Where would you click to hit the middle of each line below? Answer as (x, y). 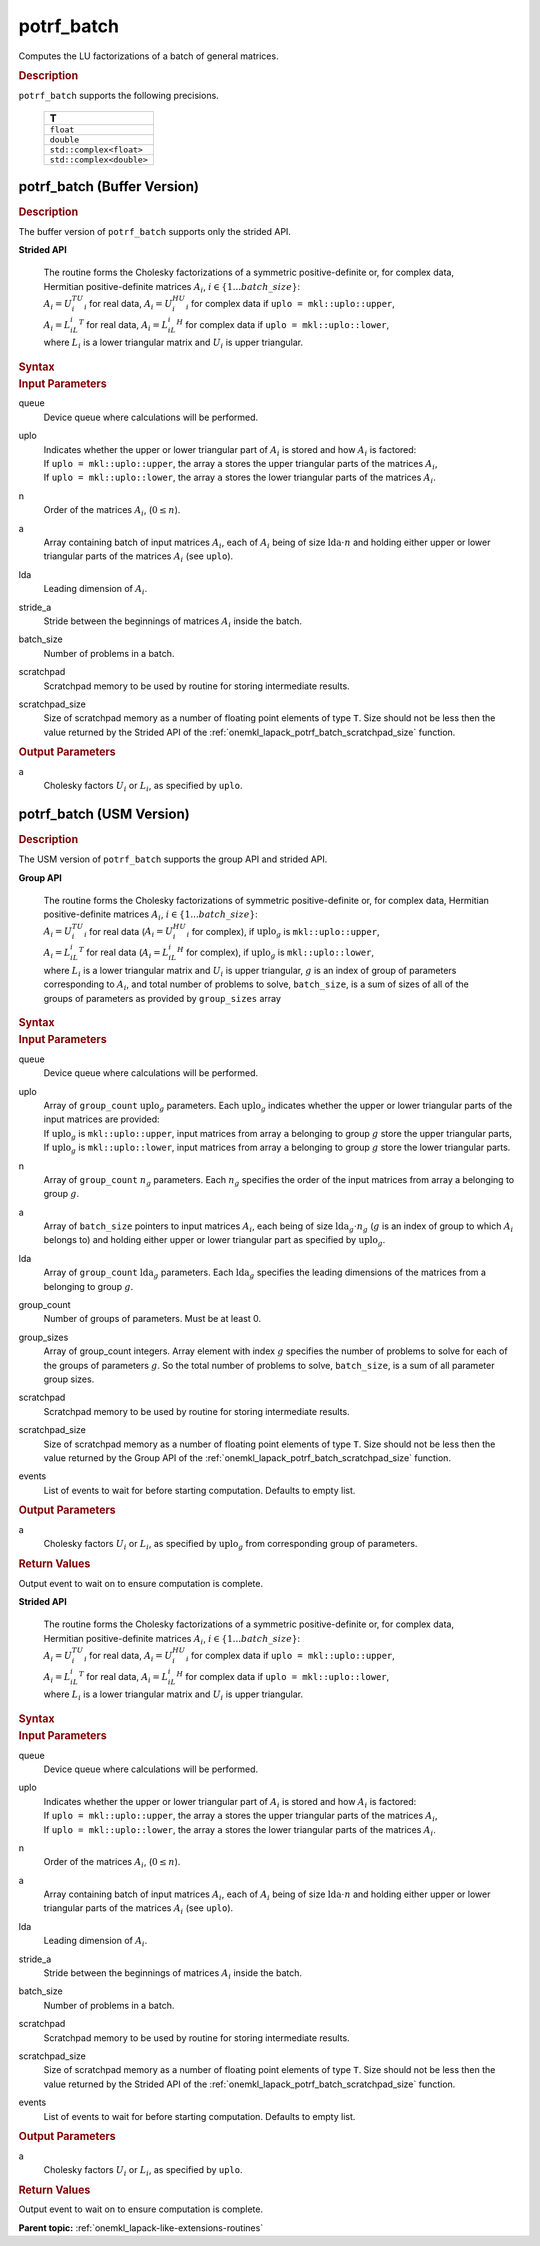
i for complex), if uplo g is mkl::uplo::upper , (283, 932)
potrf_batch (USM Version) (104, 814)
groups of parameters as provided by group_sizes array (162, 998)
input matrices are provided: (101, 1119)
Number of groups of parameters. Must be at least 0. (152, 1319)
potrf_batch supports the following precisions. (118, 95)
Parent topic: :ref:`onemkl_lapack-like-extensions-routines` (141, 2227)
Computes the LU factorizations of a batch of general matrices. (148, 56)
